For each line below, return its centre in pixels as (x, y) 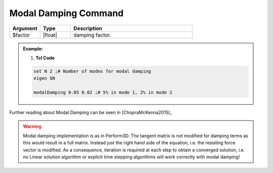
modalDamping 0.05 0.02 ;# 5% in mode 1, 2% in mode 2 (103, 93)
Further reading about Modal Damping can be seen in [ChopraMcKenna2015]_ (91, 112)
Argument (25, 28)
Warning (32, 127)
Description (88, 28)
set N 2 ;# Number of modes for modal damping (92, 71)
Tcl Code (45, 57)
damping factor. (92, 35)
